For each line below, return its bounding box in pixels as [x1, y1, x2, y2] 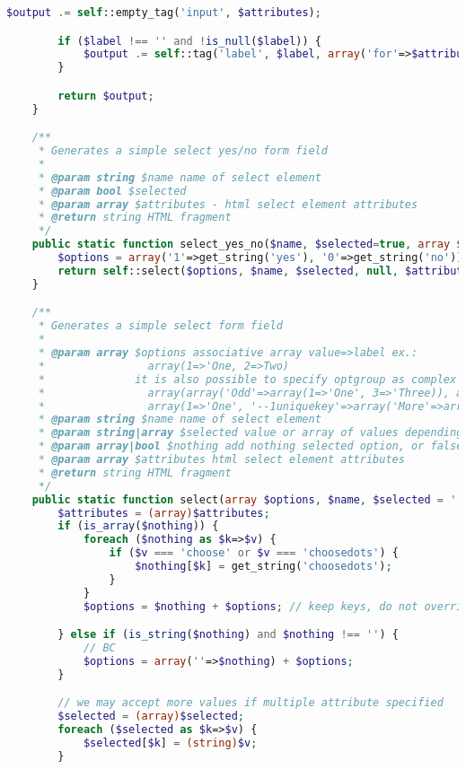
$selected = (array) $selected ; [57, 710, 244, 723]
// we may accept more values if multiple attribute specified [57, 696, 444, 710]
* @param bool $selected [38, 184, 187, 197]
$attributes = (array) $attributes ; [57, 506, 270, 520]
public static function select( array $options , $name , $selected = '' [31, 493, 463, 506]
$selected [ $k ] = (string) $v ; [83, 736, 258, 749]
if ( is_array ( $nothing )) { [57, 520, 219, 533]
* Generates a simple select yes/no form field [38, 144, 328, 158]
